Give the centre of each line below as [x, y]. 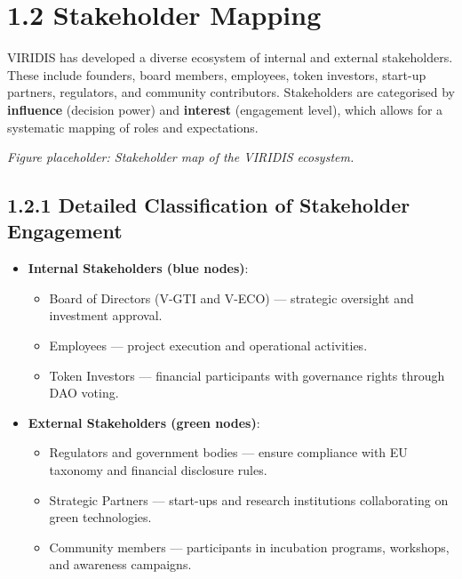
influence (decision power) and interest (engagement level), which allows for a [225, 109]
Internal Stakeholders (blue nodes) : [138, 268]
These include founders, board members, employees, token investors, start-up [217, 74]
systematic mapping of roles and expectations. [133, 127]
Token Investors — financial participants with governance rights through [247, 375]
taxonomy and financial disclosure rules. [158, 470]
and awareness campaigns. [120, 564]
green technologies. [100, 517]
